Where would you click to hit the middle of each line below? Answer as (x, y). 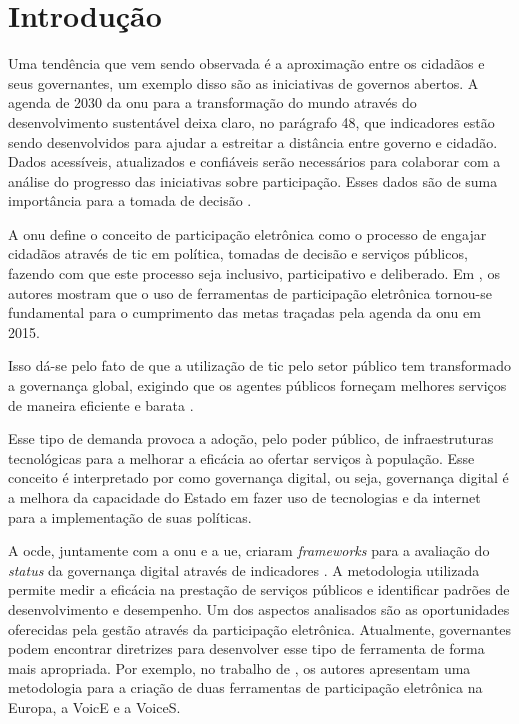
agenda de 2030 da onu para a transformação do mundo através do (212, 102)
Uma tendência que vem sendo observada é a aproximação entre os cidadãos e (246, 63)
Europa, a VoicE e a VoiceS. (94, 706)
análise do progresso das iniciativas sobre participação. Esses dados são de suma (253, 180)
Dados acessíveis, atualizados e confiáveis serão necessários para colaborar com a (254, 161)
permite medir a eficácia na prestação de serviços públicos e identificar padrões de (259, 589)
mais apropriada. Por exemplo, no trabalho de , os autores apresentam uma (239, 667)
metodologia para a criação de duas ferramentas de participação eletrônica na (245, 687)
